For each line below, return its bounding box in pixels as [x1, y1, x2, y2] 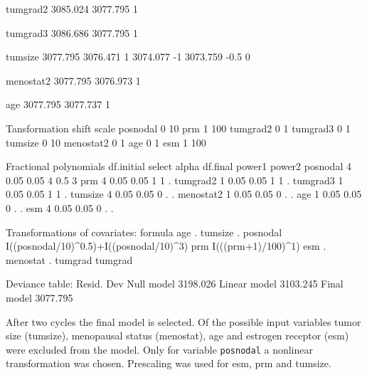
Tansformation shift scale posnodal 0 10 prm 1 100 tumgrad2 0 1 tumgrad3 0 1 [6, 120, 351, 135]
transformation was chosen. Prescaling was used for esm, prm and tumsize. [6, 356, 331, 371]
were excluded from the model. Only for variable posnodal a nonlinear [6, 342, 313, 356]
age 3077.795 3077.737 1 [6, 97, 110, 112]
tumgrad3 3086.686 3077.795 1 [6, 25, 138, 40]
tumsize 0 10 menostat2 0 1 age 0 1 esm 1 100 [6, 134, 206, 149]
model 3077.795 [6, 290, 73, 305]
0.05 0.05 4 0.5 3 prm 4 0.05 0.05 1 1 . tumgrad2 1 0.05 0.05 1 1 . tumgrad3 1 [6, 172, 344, 187]
